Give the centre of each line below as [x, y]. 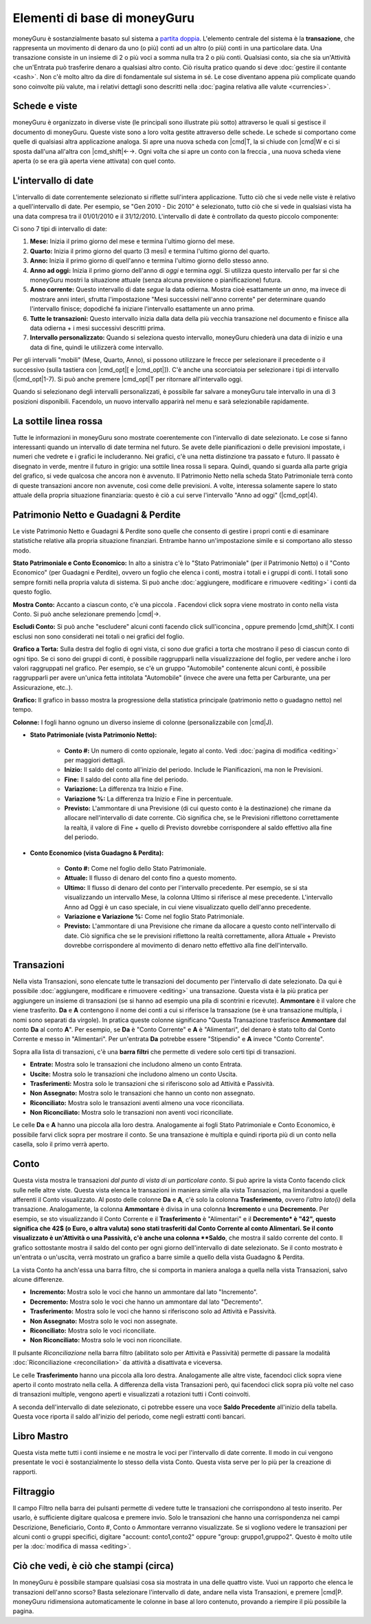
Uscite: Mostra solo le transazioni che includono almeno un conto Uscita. [134, 1074]
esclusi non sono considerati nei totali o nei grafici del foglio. [99, 636]
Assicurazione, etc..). [43, 687]
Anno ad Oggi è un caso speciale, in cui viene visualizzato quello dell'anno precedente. [188, 906]
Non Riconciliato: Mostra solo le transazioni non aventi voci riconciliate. [132, 1113]
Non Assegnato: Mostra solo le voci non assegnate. [104, 1321]
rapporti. [25, 1471]
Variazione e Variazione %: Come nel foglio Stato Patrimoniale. [154, 916]
